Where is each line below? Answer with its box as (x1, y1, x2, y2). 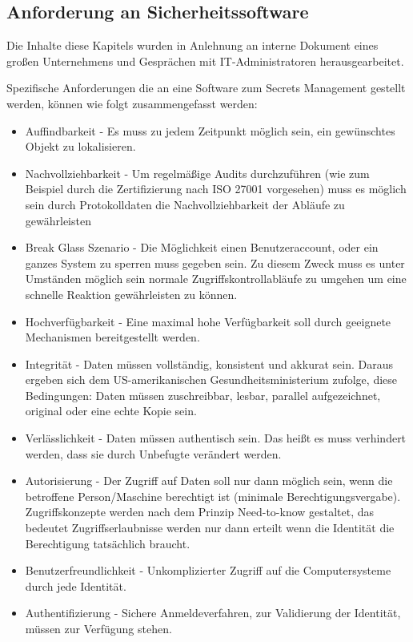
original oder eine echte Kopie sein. (25, 402, 197, 419)
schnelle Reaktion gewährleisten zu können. (25, 285, 238, 302)
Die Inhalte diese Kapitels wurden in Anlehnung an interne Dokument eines (6, 37, 379, 54)
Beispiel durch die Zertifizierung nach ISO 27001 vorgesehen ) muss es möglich (25, 180, 407, 197)
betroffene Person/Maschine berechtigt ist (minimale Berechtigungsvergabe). (25, 487, 401, 504)
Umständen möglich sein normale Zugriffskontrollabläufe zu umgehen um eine (25, 270, 407, 287)
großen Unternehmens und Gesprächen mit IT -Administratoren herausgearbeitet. (6, 52, 404, 69)
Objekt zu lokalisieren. (25, 138, 136, 155)
